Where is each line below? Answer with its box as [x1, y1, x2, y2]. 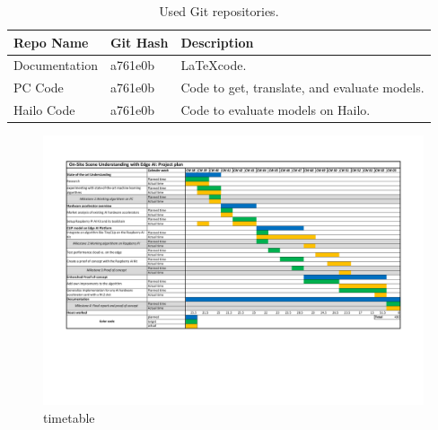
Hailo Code [13, 101, 75, 119]
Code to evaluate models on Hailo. [180, 101, 371, 119]
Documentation [13, 56, 98, 75]
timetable [43, 408, 95, 426]
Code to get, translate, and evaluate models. [180, 78, 425, 97]
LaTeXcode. [180, 56, 247, 75]
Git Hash [109, 32, 169, 51]
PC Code [13, 78, 64, 97]
